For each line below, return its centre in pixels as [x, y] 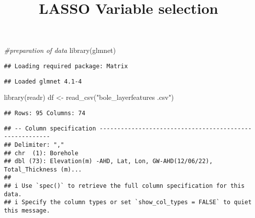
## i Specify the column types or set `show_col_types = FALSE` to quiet [128, 202]
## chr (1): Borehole [41, 153]
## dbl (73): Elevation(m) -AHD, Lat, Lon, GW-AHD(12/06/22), [108, 161]
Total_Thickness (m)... [43, 169]
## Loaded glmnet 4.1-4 [43, 81]
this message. [27, 211]
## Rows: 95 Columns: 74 [45, 113]
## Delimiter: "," [34, 145]
